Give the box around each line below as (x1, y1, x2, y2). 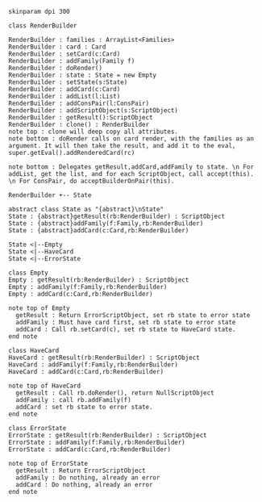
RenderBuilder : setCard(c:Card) (8, 50, 121, 58)
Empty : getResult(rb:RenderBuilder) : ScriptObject (8, 276, 189, 284)
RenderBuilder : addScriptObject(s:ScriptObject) (8, 107, 179, 115)
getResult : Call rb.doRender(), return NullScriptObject (15, 389, 215, 397)
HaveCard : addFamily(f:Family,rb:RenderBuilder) (8, 361, 179, 369)
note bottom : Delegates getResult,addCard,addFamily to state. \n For (8, 163, 254, 171)
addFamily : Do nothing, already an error (15, 474, 160, 482)
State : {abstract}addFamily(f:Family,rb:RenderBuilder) (8, 220, 204, 228)
